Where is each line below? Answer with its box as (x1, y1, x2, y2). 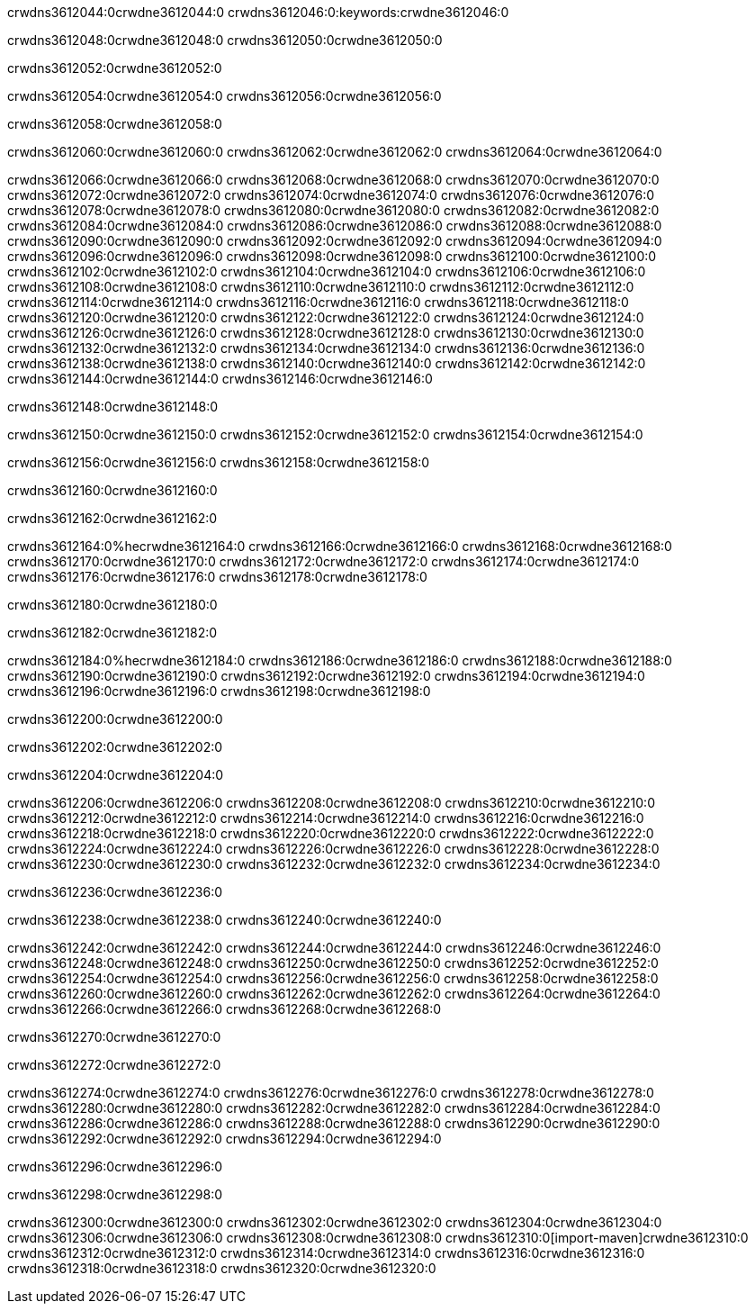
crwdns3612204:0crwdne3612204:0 (7, 767, 224, 782)
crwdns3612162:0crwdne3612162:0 (7, 511, 218, 526)
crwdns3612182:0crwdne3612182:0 (7, 625, 218, 640)
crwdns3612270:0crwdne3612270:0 (7, 1029, 221, 1044)
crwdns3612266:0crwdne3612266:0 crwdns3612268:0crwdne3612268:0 (7, 1001, 442, 1017)
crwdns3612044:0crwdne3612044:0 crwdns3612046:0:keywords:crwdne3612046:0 (7, 5, 509, 20)
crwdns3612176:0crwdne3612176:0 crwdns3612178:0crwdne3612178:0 (7, 569, 427, 584)
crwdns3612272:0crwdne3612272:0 (7, 1057, 221, 1072)
